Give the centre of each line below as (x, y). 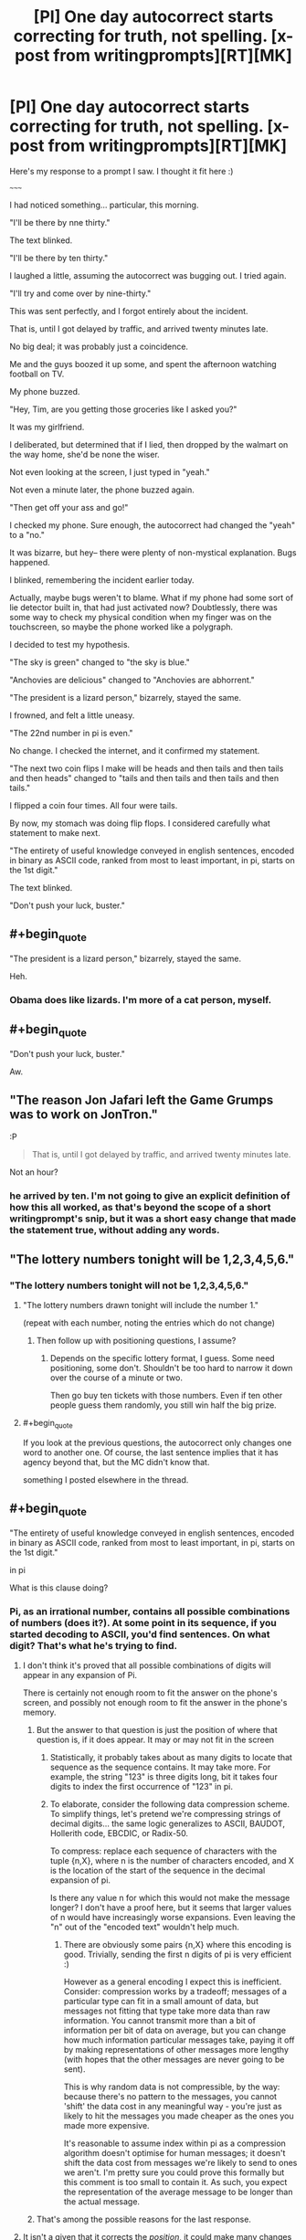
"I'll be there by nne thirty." (60, 222)
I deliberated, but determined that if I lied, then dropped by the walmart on (149, 444)
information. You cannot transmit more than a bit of (159, 2021)
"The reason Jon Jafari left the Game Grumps (142, 1100)
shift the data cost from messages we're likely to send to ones (180, 2163)
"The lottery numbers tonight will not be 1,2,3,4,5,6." (129, 1285)
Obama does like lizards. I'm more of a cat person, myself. (141, 999)
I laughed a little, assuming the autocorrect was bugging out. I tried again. (148, 275)
